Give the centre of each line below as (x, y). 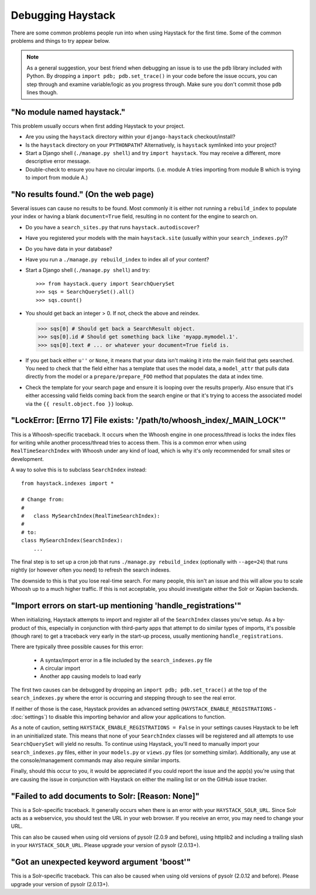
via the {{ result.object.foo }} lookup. (80, 404)
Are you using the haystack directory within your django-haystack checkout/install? (130, 137)
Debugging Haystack (63, 15)
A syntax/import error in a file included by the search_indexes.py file (126, 660)
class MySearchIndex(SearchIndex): (72, 541)
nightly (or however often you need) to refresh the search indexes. (91, 570)
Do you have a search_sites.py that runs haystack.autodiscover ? (113, 227)
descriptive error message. (58, 161)
